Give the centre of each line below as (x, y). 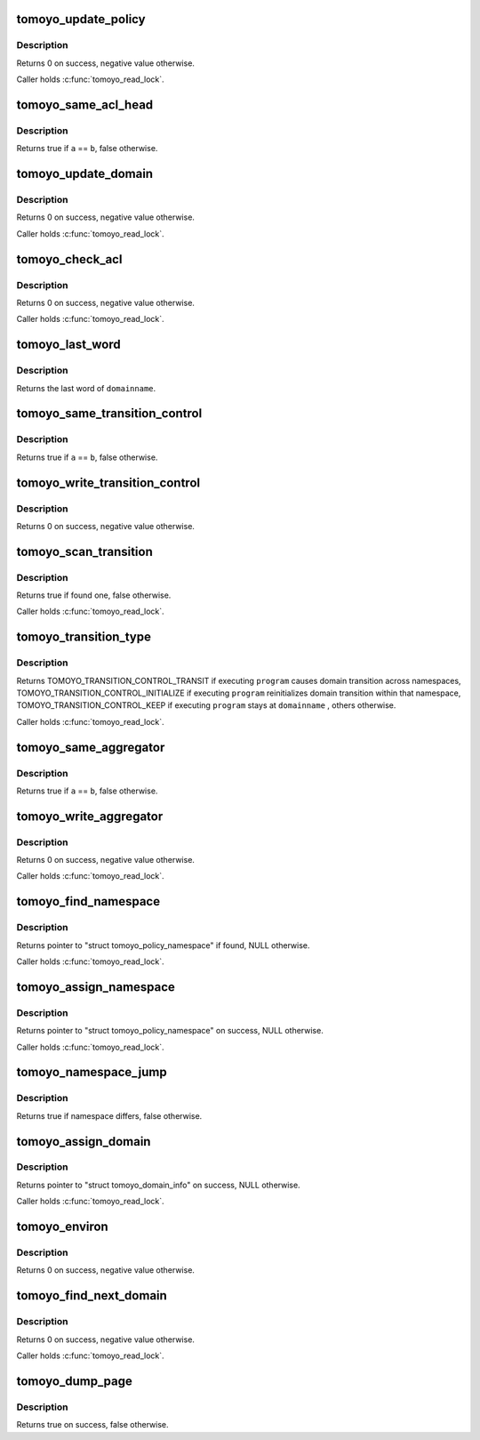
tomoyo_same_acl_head (85, 105)
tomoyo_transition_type (84, 637)
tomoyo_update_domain (85, 174)
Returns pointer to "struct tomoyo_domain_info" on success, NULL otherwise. (159, 1185)
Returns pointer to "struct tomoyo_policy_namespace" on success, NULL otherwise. (170, 1031)
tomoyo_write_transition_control (108, 483)
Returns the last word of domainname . (86, 388)
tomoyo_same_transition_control (109, 414)
